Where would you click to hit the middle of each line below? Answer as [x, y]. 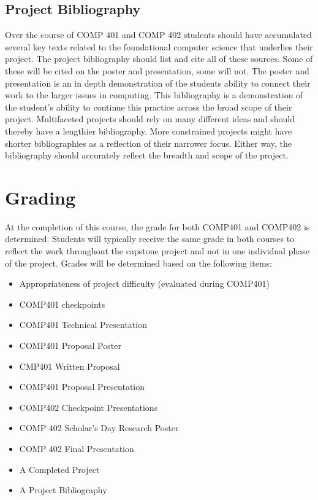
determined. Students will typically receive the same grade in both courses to [150, 239]
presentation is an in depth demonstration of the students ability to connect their [158, 83]
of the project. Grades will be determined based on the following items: [139, 263]
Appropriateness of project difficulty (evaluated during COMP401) [144, 283]
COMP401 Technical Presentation [83, 325]
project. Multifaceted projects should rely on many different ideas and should [150, 119]
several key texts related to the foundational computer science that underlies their [159, 46]
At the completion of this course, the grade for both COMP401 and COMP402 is [157, 226]
